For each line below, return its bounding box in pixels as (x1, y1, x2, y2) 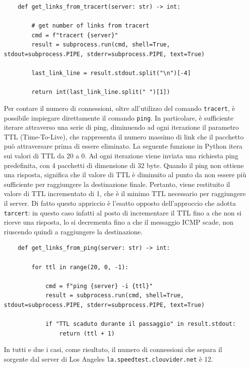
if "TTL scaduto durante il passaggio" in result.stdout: (45, 321, 236, 328)
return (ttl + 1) (59, 330, 115, 337)
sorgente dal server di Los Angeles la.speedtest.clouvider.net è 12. (4, 353, 213, 364)
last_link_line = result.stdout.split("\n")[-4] (31, 70, 191, 77)
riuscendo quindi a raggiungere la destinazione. (4, 226, 143, 236)
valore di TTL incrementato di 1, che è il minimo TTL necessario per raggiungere (4, 188, 246, 199)
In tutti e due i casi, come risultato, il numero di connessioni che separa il (4, 344, 222, 354)
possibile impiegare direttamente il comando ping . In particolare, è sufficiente (4, 112, 234, 122)
